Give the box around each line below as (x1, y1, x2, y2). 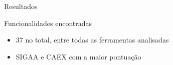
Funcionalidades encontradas (4, 17, 92, 28)
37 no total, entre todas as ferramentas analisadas (16, 34, 169, 45)
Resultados (4, 1, 38, 11)
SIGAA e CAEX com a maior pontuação (16, 51, 141, 61)
